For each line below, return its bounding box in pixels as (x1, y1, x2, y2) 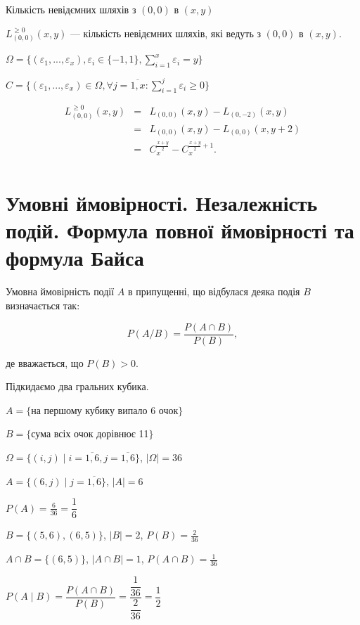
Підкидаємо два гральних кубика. (6, 379, 149, 394)
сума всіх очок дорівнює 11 (31, 426, 149, 441)
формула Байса (6, 243, 144, 272)
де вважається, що (6, 355, 84, 370)
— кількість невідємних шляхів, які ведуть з (70, 25, 261, 40)
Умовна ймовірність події (6, 284, 115, 299)
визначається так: (6, 298, 80, 313)
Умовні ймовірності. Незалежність (6, 188, 318, 217)
